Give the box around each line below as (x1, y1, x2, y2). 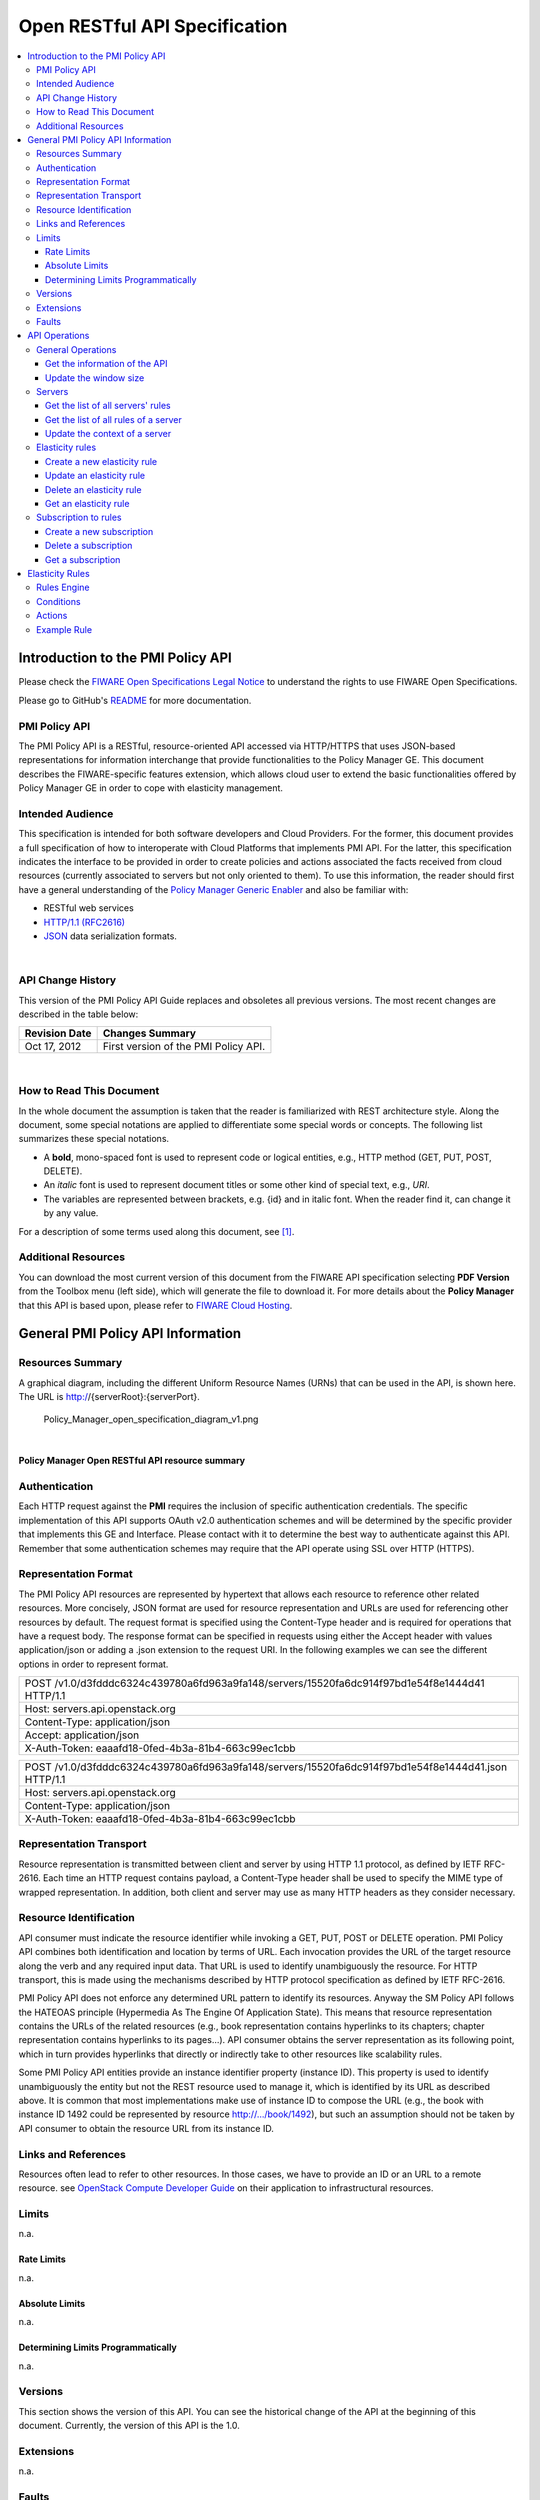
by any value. (43, 1207, 99, 1219)
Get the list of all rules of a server (45, 413, 182, 425)
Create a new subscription (45, 525, 154, 537)
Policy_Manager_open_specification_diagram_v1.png (43, 1413, 259, 1425)
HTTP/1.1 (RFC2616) (43, 916, 125, 928)
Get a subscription (45, 553, 121, 565)
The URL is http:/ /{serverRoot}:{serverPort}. (18, 1391, 200, 1403)
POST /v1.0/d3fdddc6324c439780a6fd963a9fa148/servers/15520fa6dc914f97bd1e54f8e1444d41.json (24, 1760, 508, 1774)
